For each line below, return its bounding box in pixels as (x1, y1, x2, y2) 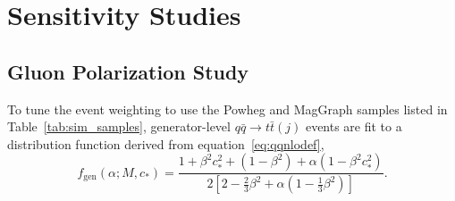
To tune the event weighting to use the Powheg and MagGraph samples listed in (7, 99, 448, 118)
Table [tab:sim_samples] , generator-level (7, 117, 231, 136)
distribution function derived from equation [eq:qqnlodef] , (7, 134, 324, 153)
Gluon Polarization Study (7, 57, 249, 85)
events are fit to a (305, 117, 402, 136)
